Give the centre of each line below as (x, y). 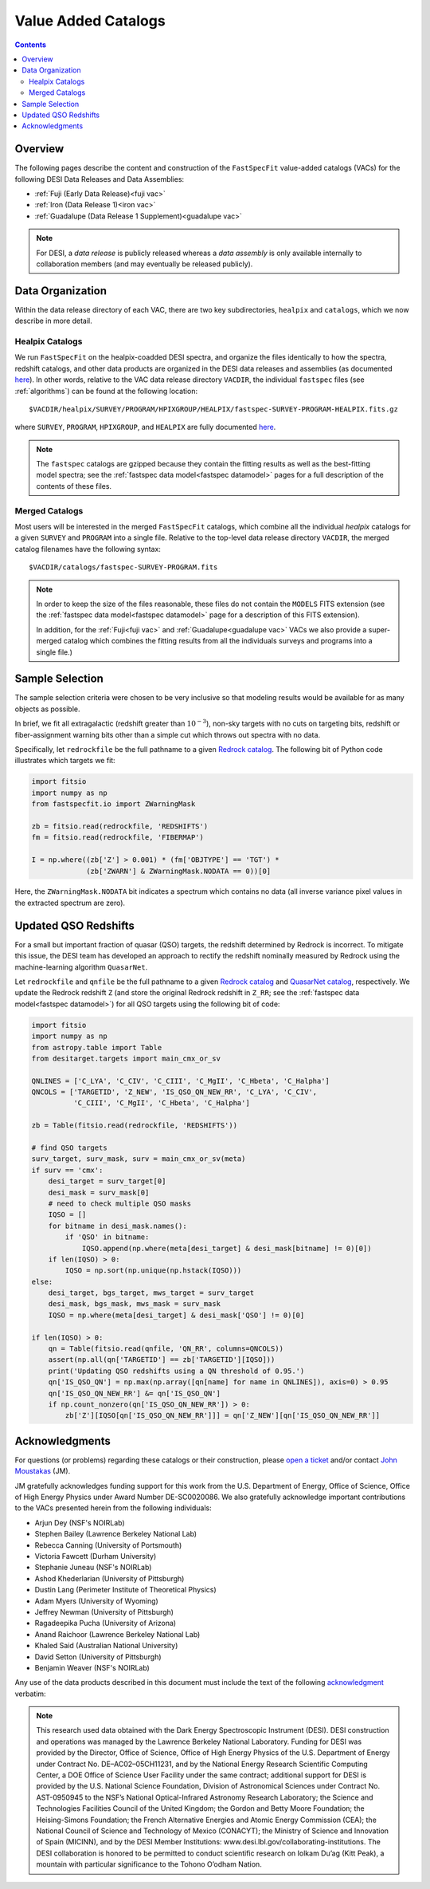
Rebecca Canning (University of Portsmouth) (108, 1545)
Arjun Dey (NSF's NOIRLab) (80, 1522)
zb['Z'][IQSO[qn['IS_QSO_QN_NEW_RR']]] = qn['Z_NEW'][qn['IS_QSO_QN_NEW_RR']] (223, 1416)
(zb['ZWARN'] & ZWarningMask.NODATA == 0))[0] (179, 871)
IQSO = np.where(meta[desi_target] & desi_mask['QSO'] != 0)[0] (176, 1315)
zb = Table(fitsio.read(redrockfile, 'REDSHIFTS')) (135, 1126)
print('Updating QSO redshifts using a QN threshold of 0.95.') (176, 1371)
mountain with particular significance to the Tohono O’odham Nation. (149, 1864)
